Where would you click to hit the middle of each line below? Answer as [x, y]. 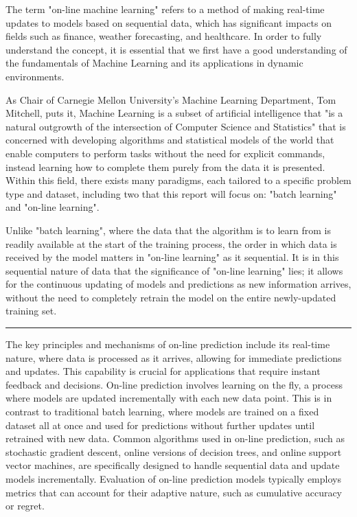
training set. [31, 311]
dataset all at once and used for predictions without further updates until [160, 425]
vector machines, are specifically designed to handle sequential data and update [173, 465]
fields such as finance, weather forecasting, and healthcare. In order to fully [164, 36]
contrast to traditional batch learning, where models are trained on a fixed [162, 412]
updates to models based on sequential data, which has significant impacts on [169, 22]
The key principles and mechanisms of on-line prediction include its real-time [168, 344]
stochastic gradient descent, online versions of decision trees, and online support [174, 451]
